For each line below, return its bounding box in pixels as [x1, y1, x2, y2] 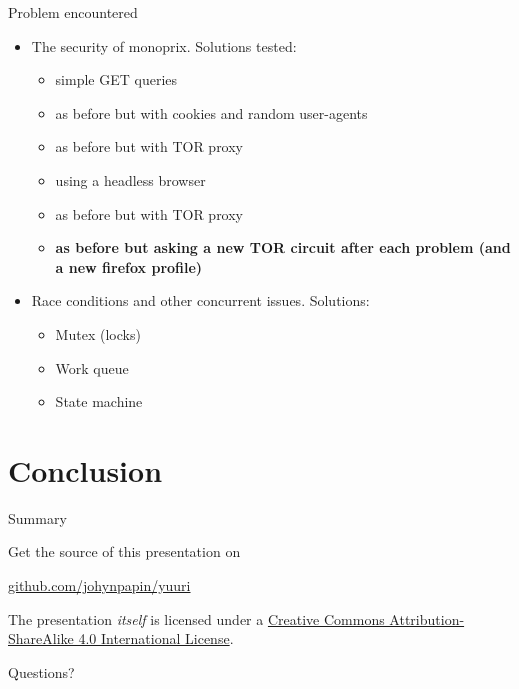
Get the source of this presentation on [8, 541, 241, 562]
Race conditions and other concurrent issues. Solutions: [31, 290, 370, 311]
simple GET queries [55, 69, 178, 90]
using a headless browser [55, 169, 206, 190]
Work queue [55, 357, 129, 378]
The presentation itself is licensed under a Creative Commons [8, 608, 385, 629]
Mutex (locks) [55, 323, 141, 344]
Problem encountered [8, 2, 138, 22]
